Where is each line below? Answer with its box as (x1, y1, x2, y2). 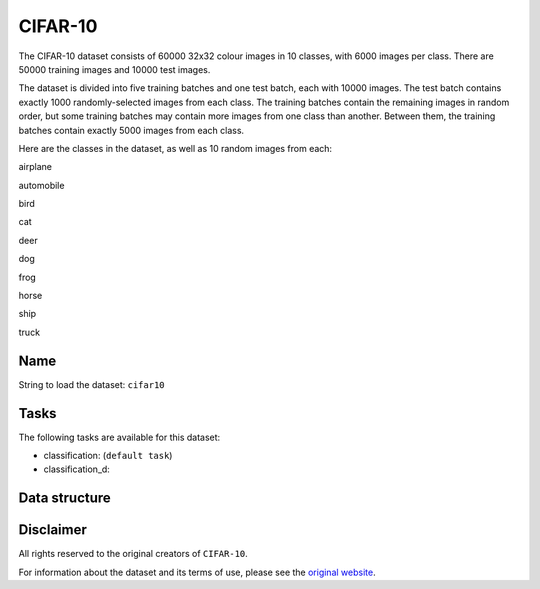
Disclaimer (18, 521, 87, 539)
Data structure (18, 490, 112, 507)
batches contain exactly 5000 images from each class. (18, 124, 245, 136)
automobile (18, 179, 65, 191)
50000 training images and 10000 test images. (18, 63, 211, 75)
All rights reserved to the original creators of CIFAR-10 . (18, 548, 249, 560)
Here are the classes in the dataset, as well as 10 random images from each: (18, 142, 333, 154)
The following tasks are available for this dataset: (18, 431, 221, 443)
